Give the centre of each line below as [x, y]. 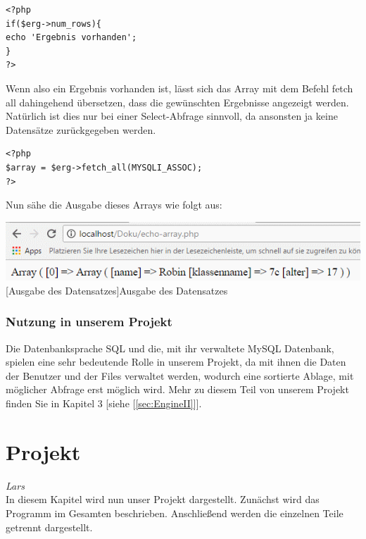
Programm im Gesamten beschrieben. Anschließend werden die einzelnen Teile [175, 513]
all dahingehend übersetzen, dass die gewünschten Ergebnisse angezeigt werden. [177, 102]
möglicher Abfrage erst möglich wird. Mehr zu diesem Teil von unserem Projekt [177, 389]
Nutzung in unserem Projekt [89, 322]
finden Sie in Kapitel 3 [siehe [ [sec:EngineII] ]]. [104, 403]
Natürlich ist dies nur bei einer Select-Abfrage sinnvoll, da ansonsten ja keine [172, 116]
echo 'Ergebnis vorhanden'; [71, 38]
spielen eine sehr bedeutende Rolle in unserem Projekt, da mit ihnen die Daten [176, 362]
